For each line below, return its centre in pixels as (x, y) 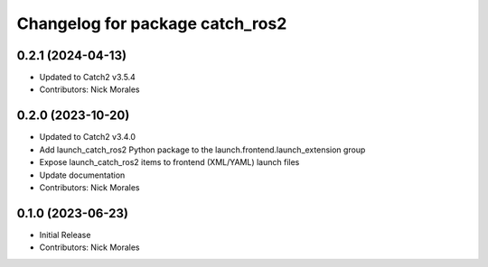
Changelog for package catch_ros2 (152, 23)
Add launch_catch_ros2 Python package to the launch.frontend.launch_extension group (202, 150)
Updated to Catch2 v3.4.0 (87, 137)
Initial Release (65, 235)
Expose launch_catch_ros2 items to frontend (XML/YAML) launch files (169, 162)
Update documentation (82, 175)
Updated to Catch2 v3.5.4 (87, 78)
